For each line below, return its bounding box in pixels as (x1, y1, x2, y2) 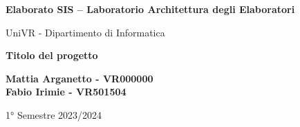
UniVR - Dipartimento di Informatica (6, 25, 165, 39)
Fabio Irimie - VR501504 (6, 84, 126, 99)
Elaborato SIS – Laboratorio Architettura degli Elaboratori (6, 2, 295, 16)
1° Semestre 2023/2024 (6, 107, 102, 122)
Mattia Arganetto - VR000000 (6, 71, 153, 85)
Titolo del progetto (6, 48, 98, 62)
